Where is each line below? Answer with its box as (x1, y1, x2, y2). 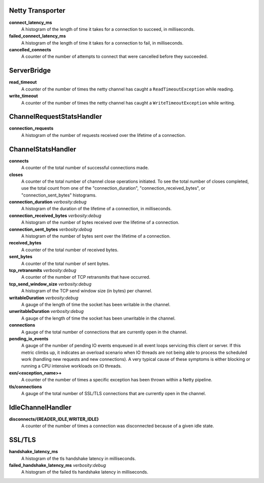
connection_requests (9, 125, 54, 132)
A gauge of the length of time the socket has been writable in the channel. (21, 301, 171, 307)
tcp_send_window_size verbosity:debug (9, 281, 91, 287)
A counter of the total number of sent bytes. (21, 261, 110, 266)
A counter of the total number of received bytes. (21, 247, 119, 253)
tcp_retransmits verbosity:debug (9, 267, 77, 273)
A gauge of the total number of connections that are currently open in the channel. (21, 329, 188, 335)
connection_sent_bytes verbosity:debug (9, 226, 92, 232)
